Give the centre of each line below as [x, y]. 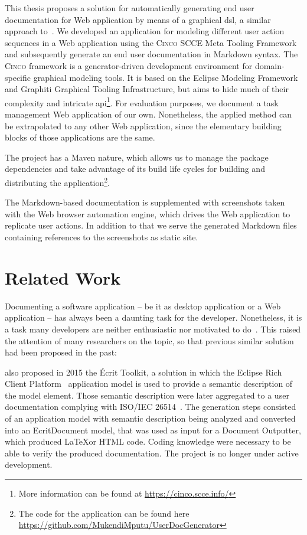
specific [18, 77]
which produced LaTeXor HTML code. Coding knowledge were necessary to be [148, 441]
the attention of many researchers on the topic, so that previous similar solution [149, 340]
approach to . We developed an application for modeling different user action [145, 31]
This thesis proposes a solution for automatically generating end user [130, 8]
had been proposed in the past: [61, 352]
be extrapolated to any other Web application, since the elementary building [143, 125]
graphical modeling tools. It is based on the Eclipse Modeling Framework [166, 77]
